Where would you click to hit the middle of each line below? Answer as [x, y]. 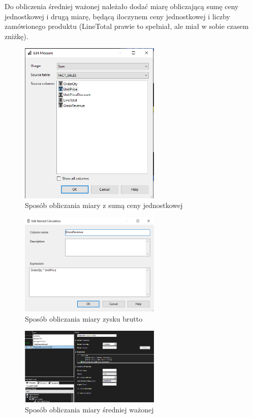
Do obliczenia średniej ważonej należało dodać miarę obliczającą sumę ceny [122, 6]
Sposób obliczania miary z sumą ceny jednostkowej [104, 205]
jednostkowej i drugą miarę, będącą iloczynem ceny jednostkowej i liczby [117, 16]
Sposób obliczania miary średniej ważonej [89, 409]
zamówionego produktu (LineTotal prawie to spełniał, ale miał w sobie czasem [127, 26]
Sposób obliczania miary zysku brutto [84, 318]
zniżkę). [17, 36]
